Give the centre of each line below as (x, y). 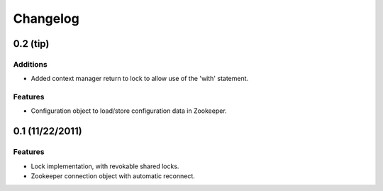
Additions (30, 64)
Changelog (46, 18)
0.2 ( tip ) (31, 44)
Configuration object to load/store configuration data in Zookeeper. (129, 111)
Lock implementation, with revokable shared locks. (105, 166)
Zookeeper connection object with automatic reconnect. (113, 176)
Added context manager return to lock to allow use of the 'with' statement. (140, 79)
